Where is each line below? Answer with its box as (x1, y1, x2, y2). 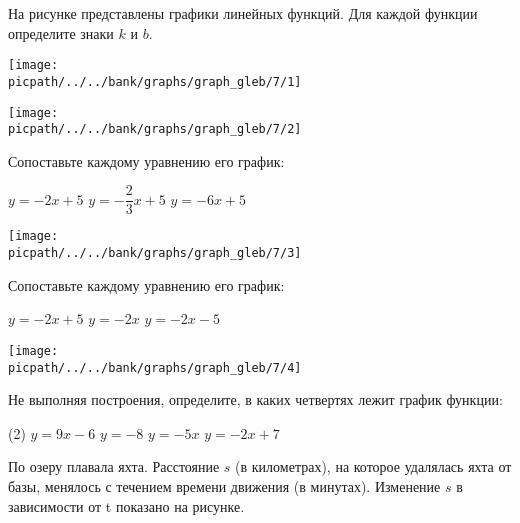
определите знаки (8, 22, 114, 43)
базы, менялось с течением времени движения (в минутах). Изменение (8, 476, 441, 497)
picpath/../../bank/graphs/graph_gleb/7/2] (8, 122, 302, 137)
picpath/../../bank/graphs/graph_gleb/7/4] (8, 360, 302, 375)
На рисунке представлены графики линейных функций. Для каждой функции (8, 3, 478, 23)
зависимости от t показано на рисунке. (8, 495, 245, 516)
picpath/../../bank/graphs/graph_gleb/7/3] (8, 246, 302, 261)
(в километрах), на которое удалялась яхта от (235, 456, 512, 477)
